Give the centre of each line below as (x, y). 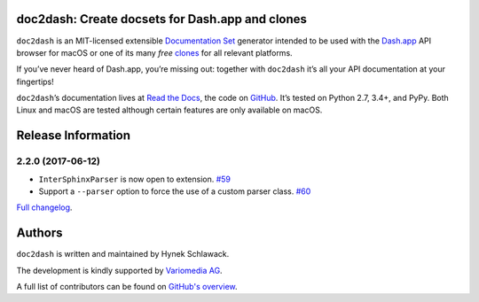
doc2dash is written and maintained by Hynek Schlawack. (123, 254)
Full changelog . (44, 207)
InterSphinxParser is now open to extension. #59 (134, 179)
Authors (39, 233)
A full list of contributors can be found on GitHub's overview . (127, 287)
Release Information (74, 136)
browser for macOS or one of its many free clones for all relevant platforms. (154, 52)
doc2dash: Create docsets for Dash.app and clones (162, 19)
